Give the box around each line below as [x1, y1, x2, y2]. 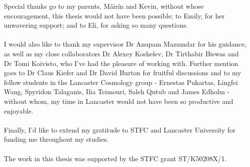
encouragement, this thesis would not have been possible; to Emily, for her [4, 10, 225, 20]
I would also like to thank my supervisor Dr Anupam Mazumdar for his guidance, [4, 39, 247, 49]
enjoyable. [4, 105, 33, 116]
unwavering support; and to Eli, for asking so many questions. [4, 20, 188, 30]
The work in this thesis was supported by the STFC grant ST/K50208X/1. [4, 153, 227, 163]
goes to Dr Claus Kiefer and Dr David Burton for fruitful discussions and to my [4, 67, 241, 78]
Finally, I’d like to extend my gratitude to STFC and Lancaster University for [4, 124, 236, 134]
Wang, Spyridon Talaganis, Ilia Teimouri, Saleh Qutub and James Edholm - [4, 86, 230, 97]
